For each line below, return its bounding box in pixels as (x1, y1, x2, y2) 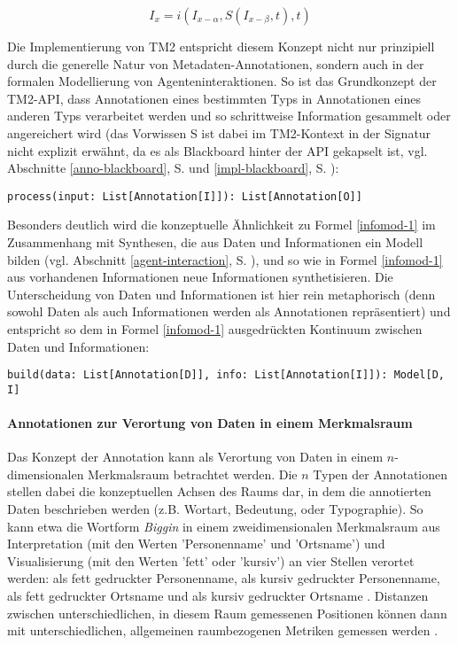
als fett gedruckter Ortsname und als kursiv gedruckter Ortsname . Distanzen (7, 587, 429, 605)
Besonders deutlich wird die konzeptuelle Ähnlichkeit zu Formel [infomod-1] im (7, 215, 436, 234)
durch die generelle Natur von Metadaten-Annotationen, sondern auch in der (7, 54, 424, 73)
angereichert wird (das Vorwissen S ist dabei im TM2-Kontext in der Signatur (7, 123, 431, 142)
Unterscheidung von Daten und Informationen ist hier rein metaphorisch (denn (7, 284, 436, 303)
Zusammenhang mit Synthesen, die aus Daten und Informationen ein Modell (7, 233, 423, 251)
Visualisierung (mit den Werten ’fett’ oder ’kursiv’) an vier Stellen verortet (7, 551, 415, 570)
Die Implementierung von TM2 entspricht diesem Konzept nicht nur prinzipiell (7, 37, 435, 55)
